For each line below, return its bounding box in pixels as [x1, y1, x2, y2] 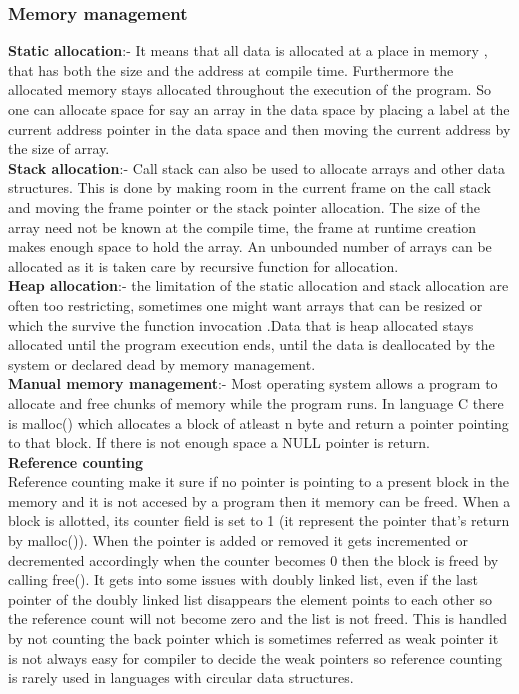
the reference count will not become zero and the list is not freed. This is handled [8, 608, 507, 629]
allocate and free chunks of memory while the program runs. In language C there [8, 392, 504, 413]
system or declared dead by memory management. [8, 353, 316, 374]
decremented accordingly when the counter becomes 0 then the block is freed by [8, 549, 499, 570]
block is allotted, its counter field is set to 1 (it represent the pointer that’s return [8, 510, 510, 531]
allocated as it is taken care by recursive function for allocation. [8, 255, 399, 276]
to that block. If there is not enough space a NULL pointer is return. [8, 432, 430, 453]
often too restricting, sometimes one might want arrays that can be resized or [8, 294, 483, 315]
